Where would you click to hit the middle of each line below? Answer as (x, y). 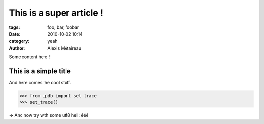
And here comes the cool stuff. (40, 83)
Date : (15, 34)
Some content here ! (30, 57)
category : (19, 41)
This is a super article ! (56, 13)
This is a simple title (40, 71)
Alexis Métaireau (65, 48)
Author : (17, 48)
